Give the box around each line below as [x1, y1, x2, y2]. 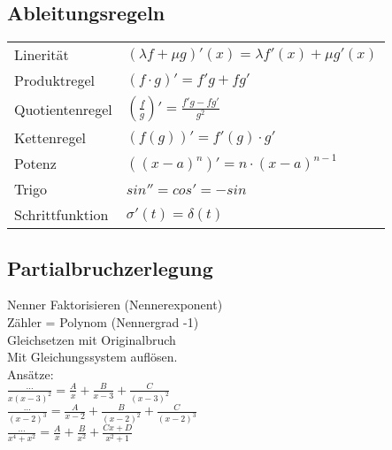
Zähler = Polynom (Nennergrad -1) [7, 313, 199, 331]
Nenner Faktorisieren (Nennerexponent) [7, 295, 223, 314]
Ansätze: [7, 364, 54, 383]
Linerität [14, 44, 69, 65]
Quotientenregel [14, 98, 112, 119]
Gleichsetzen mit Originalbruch [7, 330, 176, 348]
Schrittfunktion [14, 204, 109, 225]
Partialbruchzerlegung [7, 254, 213, 281]
